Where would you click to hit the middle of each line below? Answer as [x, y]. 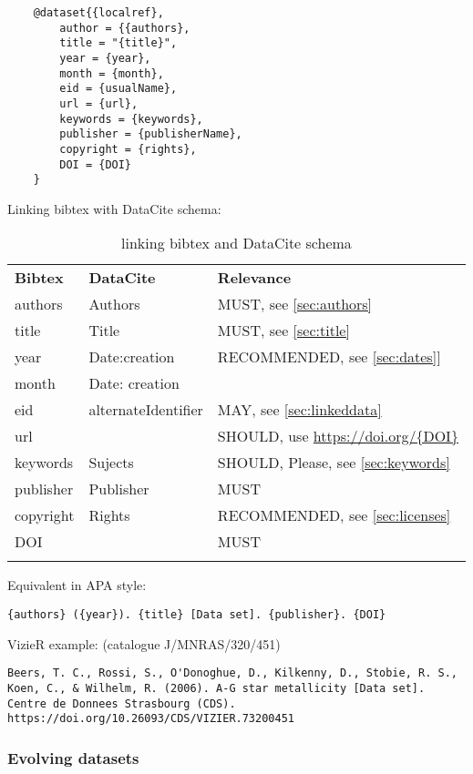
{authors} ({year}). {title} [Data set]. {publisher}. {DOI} [197, 615]
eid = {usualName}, [118, 89]
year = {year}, [105, 58]
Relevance [254, 278]
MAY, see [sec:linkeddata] [299, 410]
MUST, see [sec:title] [283, 331]
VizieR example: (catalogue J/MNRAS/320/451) [144, 643]
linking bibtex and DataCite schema [236, 243]
